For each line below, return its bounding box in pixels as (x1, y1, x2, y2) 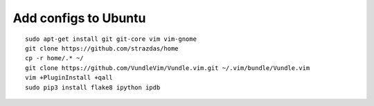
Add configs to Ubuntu (12, 10, 146, 26)
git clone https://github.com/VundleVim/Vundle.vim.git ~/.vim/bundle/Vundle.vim (25, 64, 310, 72)
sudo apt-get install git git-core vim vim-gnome (25, 35, 197, 43)
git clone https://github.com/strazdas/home (25, 44, 179, 52)
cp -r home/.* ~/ (25, 54, 84, 62)
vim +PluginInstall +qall (25, 73, 114, 82)
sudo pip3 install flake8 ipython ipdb (25, 83, 161, 91)
